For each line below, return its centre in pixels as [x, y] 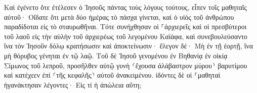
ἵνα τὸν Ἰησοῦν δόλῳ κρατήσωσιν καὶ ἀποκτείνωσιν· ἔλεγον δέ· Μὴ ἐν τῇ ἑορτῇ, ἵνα [128, 46]
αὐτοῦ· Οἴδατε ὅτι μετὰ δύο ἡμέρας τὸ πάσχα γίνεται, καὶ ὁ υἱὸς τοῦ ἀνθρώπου [119, 17]
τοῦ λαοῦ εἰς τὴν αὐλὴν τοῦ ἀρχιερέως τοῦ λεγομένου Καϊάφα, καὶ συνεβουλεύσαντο [126, 36]
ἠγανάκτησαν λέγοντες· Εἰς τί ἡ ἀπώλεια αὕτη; [73, 84]
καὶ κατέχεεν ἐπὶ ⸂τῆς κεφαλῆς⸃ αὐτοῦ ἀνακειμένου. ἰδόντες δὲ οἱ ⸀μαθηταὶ [112, 75]
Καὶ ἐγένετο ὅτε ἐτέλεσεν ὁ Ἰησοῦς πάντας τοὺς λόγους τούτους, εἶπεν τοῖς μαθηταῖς [126, 7]
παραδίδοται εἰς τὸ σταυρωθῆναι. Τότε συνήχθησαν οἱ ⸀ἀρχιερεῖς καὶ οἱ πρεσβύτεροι [125, 26]
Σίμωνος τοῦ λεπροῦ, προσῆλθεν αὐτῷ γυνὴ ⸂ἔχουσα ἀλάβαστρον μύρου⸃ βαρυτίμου [126, 65]
